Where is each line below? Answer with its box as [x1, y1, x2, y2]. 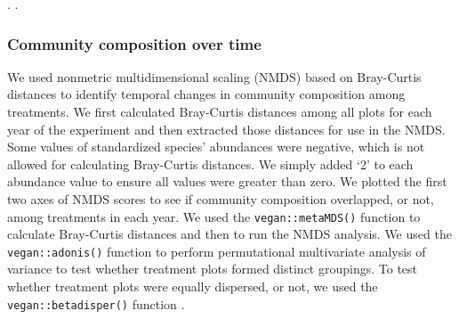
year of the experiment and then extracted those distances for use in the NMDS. [7, 119, 446, 138]
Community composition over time [7, 32, 262, 54]
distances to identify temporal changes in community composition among [7, 85, 406, 103]
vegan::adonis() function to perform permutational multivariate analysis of [7, 241, 426, 260]
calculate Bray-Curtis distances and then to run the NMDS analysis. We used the [7, 225, 452, 243]
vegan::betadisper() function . [7, 294, 185, 313]
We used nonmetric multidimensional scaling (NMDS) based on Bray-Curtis [7, 67, 422, 86]
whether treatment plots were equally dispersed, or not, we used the [7, 277, 378, 296]
